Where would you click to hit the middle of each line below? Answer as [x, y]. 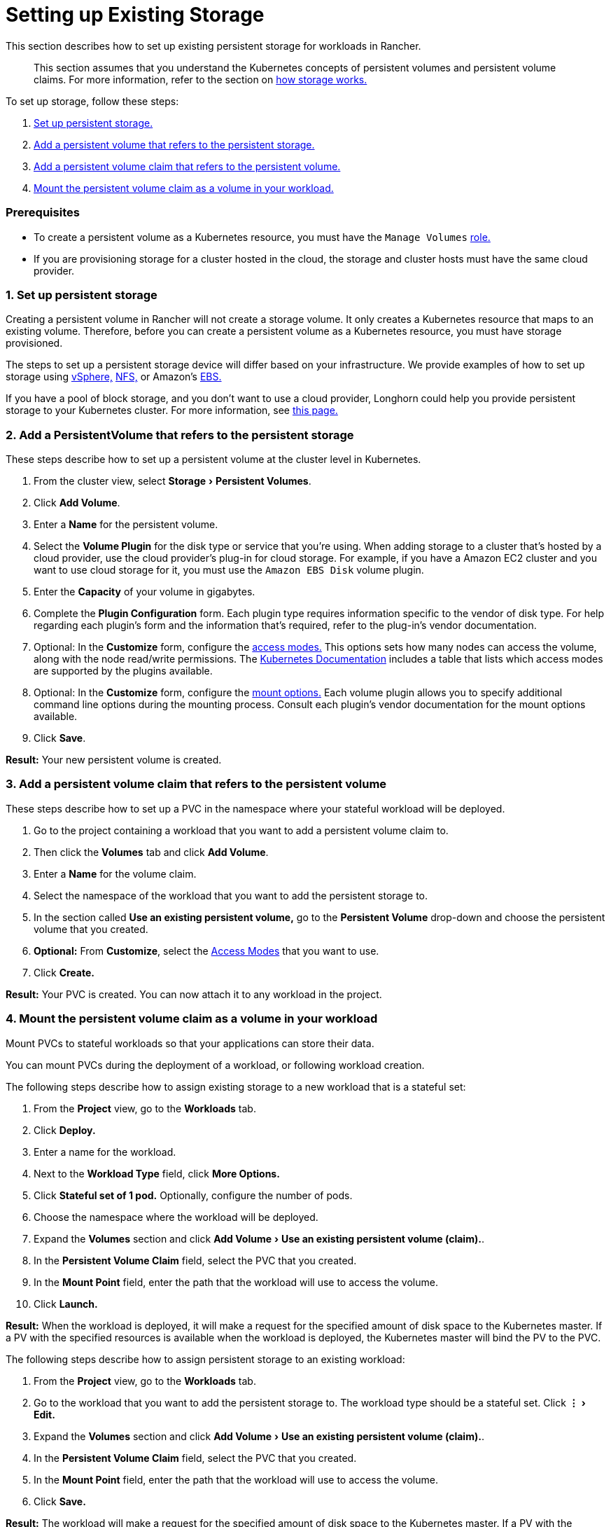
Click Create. [64, 972]
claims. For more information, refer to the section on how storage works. [201, 79]
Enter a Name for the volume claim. [115, 873]
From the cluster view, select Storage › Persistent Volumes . [173, 481]
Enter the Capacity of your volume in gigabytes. [145, 592]
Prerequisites [43, 213]
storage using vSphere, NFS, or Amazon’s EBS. [114, 377]
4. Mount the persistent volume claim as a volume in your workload [192, 1019]
